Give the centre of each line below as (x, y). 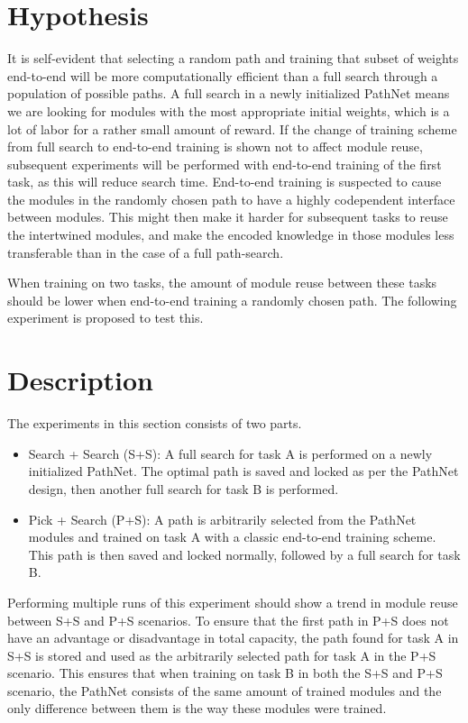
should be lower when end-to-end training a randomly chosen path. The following (232, 300)
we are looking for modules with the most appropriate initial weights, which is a (229, 110)
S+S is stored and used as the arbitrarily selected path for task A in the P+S (222, 655)
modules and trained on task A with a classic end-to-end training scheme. (232, 537)
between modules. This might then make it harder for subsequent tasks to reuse (228, 217)
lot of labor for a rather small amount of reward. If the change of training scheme (232, 128)
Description (81, 380)
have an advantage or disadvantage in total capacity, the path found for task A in (233, 638)
